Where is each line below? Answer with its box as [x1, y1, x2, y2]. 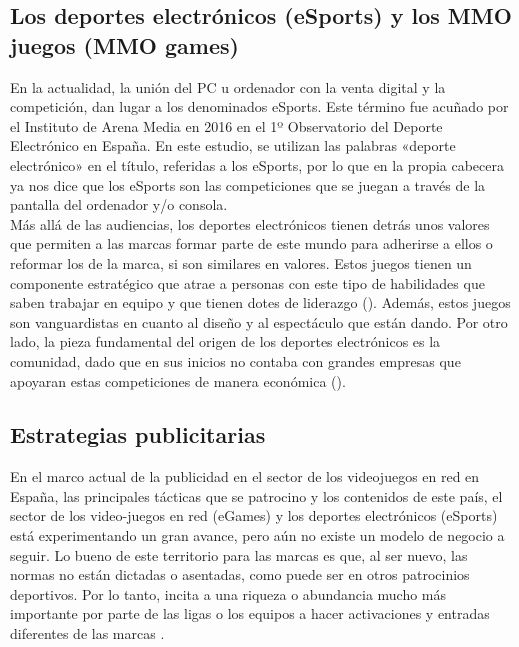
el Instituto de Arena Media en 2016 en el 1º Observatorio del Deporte [10, 115, 443, 136]
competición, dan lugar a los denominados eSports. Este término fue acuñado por [10, 96, 509, 117]
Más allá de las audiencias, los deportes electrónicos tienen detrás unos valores [10, 213, 490, 234]
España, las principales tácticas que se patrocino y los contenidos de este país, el [10, 485, 503, 506]
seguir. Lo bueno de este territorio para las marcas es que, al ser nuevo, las [10, 544, 468, 565]
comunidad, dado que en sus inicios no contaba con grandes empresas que [10, 350, 461, 371]
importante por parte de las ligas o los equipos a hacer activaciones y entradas [10, 603, 490, 624]
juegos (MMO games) [10, 29, 239, 60]
